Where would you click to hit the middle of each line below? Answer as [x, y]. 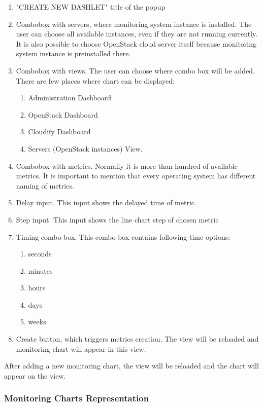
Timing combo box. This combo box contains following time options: [123, 236]
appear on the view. [35, 375]
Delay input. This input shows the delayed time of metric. [106, 202]
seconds [40, 254]
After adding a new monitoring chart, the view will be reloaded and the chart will [131, 366]
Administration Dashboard [70, 98]
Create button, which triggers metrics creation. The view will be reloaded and [137, 339]
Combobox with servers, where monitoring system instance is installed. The [134, 24]
